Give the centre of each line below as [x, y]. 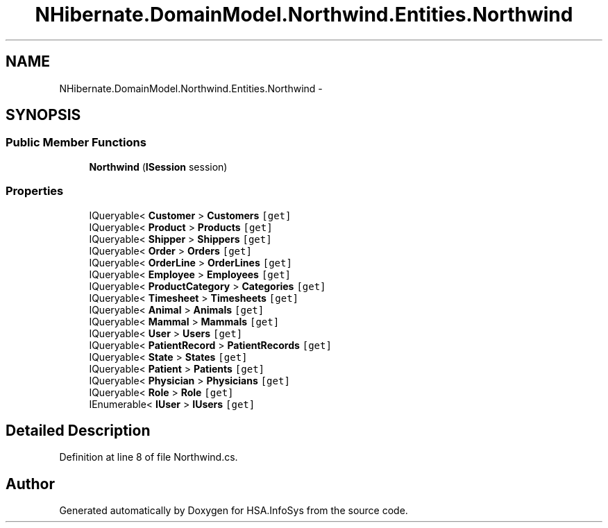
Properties [35, 191]
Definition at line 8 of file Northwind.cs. [149, 457]
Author [30, 484]
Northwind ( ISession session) [158, 167]
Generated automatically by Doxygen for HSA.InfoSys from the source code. [234, 511]
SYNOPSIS [43, 115]
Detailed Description [78, 430]
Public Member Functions [76, 143]
